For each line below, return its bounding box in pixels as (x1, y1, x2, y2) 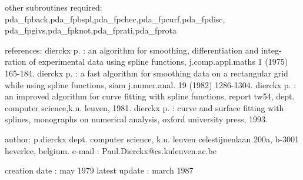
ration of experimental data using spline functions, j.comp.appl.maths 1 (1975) (5, 55, 288, 68)
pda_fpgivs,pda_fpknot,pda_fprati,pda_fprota (5, 24, 177, 36)
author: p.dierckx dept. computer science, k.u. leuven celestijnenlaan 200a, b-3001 (5, 132, 299, 145)
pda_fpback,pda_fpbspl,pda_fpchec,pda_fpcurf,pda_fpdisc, (5, 12, 225, 25)
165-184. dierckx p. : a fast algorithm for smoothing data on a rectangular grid (5, 66, 288, 79)
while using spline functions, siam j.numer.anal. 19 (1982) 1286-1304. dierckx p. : (5, 78, 297, 91)
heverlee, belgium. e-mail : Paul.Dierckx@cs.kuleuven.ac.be (5, 144, 217, 156)
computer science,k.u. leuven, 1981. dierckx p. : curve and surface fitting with (5, 101, 284, 114)
